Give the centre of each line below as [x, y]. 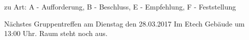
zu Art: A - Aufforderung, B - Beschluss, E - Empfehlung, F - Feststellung [120, 6]
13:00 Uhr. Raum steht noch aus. [56, 33]
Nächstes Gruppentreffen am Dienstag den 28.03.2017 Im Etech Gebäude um [124, 23]
